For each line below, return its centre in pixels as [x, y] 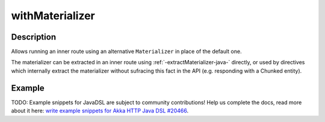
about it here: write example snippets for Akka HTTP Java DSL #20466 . [100, 111]
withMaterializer [53, 16]
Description [34, 37]
